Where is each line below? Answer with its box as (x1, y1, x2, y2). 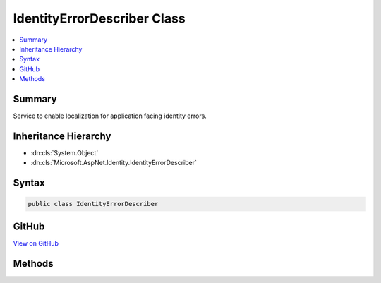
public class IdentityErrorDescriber (28, 200, 159, 208)
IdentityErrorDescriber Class (13, 11, 186, 26)
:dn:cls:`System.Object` (30, 148, 99, 157)
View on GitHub (13, 239, 59, 247)
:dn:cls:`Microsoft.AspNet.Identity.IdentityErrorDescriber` (30, 159, 197, 167)
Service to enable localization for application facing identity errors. (13, 112, 207, 120)
